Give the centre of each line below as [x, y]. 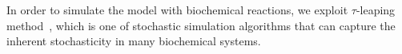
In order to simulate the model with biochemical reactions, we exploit [177, 10]
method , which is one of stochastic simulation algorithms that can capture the [201, 25]
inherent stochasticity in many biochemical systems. [134, 41]
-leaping [376, 10]
